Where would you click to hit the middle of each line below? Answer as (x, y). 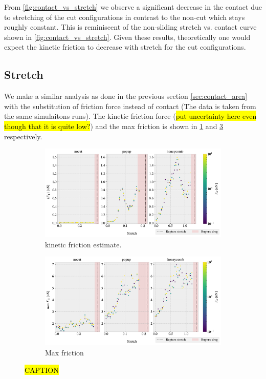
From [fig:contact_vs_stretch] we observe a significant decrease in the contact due (133, 7)
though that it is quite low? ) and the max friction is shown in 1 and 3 (114, 126)
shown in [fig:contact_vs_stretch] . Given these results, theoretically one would (127, 37)
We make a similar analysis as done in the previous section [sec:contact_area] (126, 96)
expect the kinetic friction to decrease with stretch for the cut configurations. (125, 47)
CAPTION (42, 370)
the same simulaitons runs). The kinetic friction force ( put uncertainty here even (130, 116)
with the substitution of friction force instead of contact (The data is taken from (130, 106)
